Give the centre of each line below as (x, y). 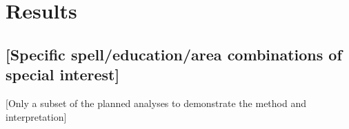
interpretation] (36, 116)
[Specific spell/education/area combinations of (174, 54)
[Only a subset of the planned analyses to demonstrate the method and (156, 103)
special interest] (63, 74)
